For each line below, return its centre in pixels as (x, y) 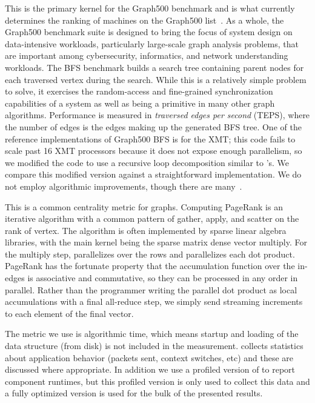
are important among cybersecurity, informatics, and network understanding (147, 55)
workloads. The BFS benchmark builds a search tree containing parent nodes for (154, 67)
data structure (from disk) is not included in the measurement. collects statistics (154, 346)
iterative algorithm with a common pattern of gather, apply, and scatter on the (152, 218)
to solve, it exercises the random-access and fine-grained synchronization (139, 91)
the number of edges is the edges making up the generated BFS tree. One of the (153, 126)
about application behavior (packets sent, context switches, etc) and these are (149, 357)
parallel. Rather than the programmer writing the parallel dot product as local (151, 289)
